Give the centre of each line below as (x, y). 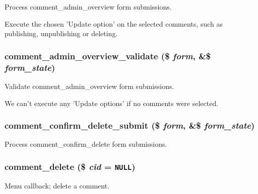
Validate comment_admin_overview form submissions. (89, 86)
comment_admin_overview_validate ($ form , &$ (108, 56)
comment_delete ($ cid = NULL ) (70, 166)
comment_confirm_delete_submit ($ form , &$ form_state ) (130, 125)
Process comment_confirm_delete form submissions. (86, 144)
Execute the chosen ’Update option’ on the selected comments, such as (114, 23)
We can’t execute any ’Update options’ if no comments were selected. (112, 103)
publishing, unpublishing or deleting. (61, 33)
